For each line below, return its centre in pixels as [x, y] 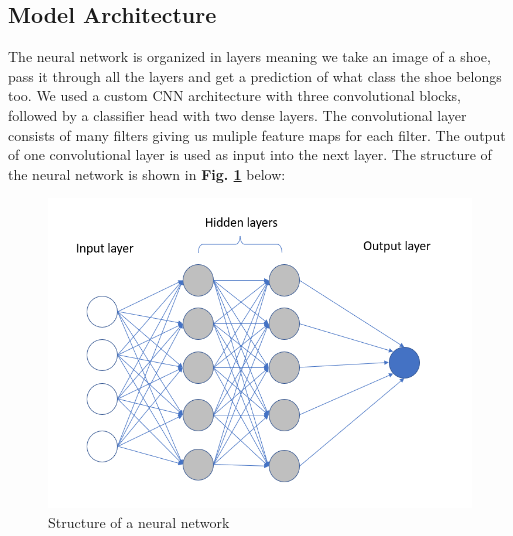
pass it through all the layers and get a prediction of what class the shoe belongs [255, 75]
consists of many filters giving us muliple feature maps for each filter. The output [257, 134]
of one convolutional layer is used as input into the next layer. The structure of [250, 154]
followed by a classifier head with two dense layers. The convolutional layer [237, 114]
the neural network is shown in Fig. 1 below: [147, 173]
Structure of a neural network [139, 521]
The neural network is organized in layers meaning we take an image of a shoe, [249, 56]
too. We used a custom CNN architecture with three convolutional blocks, [234, 95]
